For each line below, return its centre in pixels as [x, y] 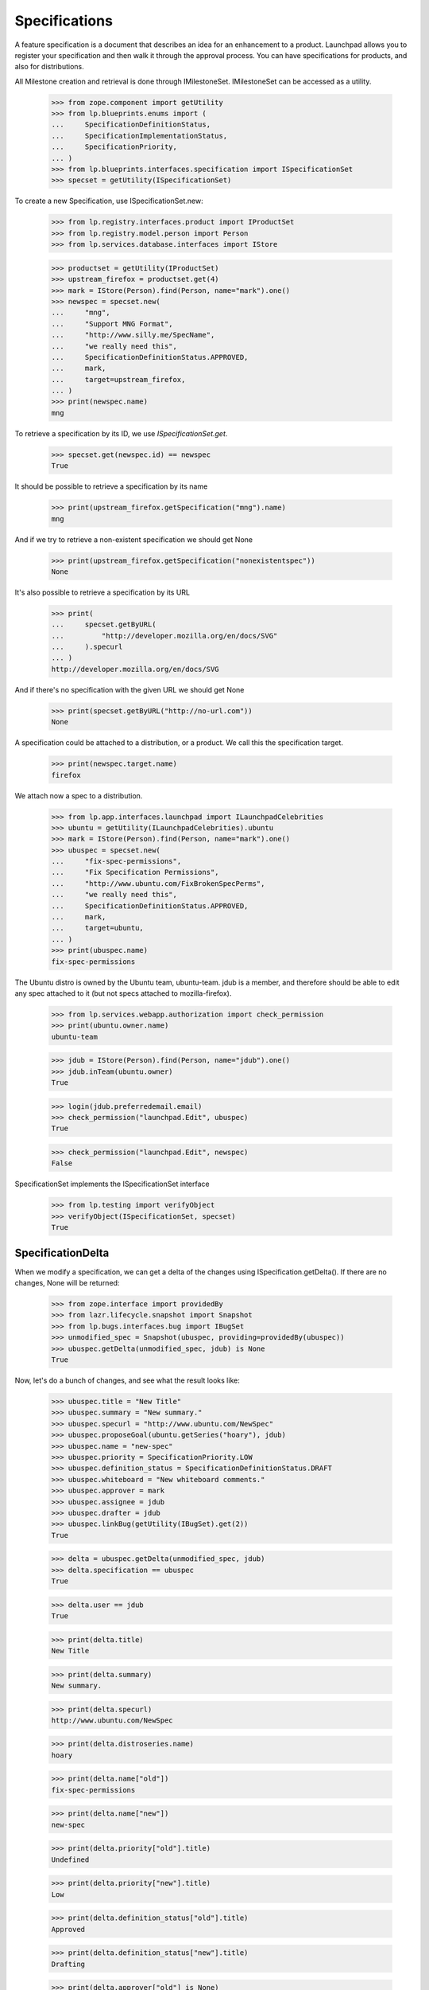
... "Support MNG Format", [112, 324]
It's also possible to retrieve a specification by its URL [102, 592]
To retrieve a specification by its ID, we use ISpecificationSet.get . [121, 433]
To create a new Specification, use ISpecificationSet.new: [109, 201]
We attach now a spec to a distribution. [79, 795]
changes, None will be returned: [67, 1283]
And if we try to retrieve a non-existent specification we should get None [134, 539]
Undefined [70, 1859]
